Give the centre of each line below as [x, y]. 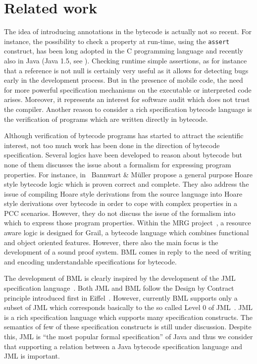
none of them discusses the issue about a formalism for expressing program [118, 164]
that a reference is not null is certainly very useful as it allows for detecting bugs [126, 70]
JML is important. [32, 356]
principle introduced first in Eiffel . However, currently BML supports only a [121, 297]
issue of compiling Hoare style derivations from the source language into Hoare [123, 193]
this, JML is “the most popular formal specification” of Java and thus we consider [128, 336]
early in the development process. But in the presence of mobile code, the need [124, 80]
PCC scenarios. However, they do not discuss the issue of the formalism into [120, 213]
